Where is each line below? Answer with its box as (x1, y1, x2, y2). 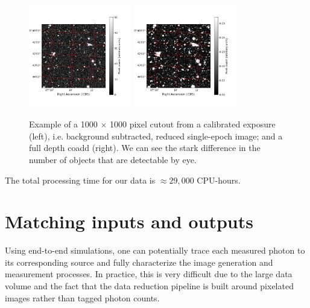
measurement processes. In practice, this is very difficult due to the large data (5, 268, 293, 280)
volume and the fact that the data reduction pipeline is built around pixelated (5, 280, 294, 292)
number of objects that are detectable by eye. (29, 153, 197, 165)
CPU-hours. (197, 173, 241, 186)
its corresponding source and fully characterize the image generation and (5, 255, 273, 268)
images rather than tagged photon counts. (5, 291, 160, 304)
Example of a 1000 (29, 118, 98, 130)
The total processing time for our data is (5, 173, 156, 186)
